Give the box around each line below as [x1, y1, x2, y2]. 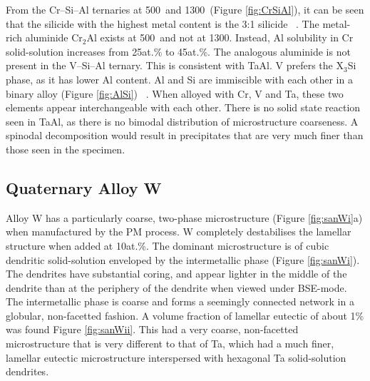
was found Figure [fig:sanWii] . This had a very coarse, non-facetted [6, 322, 299, 337]
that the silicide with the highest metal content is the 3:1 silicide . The [6, 16, 319, 31]
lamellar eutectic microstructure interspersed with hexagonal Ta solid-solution [6, 350, 346, 365]
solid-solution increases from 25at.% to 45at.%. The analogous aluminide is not [6, 44, 351, 59]
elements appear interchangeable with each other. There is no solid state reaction [6, 100, 361, 115]
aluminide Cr [25, 30, 83, 45]
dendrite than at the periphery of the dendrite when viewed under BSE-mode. [6, 280, 347, 295]
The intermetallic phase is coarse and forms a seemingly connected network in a [6, 294, 354, 309]
